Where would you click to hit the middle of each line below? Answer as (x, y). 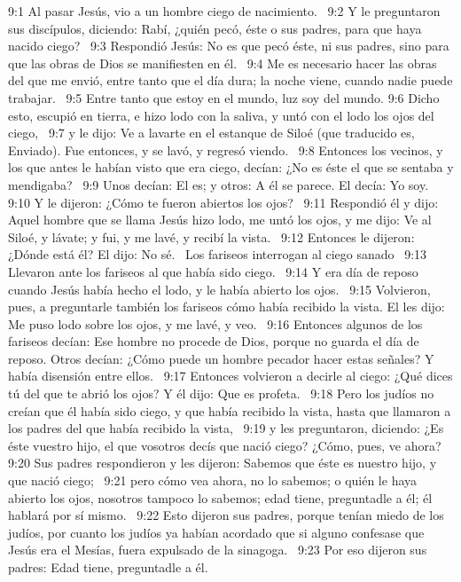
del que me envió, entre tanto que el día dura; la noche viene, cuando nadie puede (230, 80)
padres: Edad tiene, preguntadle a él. (108, 567)
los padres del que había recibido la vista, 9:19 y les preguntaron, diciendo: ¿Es (226, 428)
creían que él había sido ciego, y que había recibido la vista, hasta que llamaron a (230, 410)
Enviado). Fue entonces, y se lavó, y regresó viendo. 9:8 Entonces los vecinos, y (226, 149)
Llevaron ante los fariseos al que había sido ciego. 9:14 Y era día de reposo (213, 271)
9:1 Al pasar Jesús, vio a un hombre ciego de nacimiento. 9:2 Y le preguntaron (224, 11)
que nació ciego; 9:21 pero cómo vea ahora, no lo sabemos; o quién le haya (213, 480)
